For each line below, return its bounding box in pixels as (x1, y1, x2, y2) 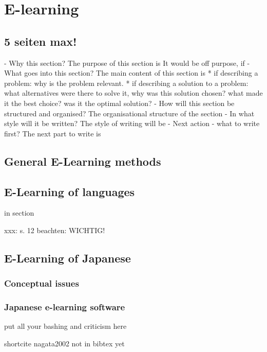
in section (4, 207, 34, 218)
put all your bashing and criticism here (4, 321, 127, 331)
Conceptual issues (4, 277, 79, 290)
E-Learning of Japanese (4, 250, 131, 266)
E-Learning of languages (4, 183, 135, 199)
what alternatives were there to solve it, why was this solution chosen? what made (4, 87, 263, 98)
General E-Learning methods (4, 153, 161, 169)
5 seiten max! (4, 33, 77, 49)
